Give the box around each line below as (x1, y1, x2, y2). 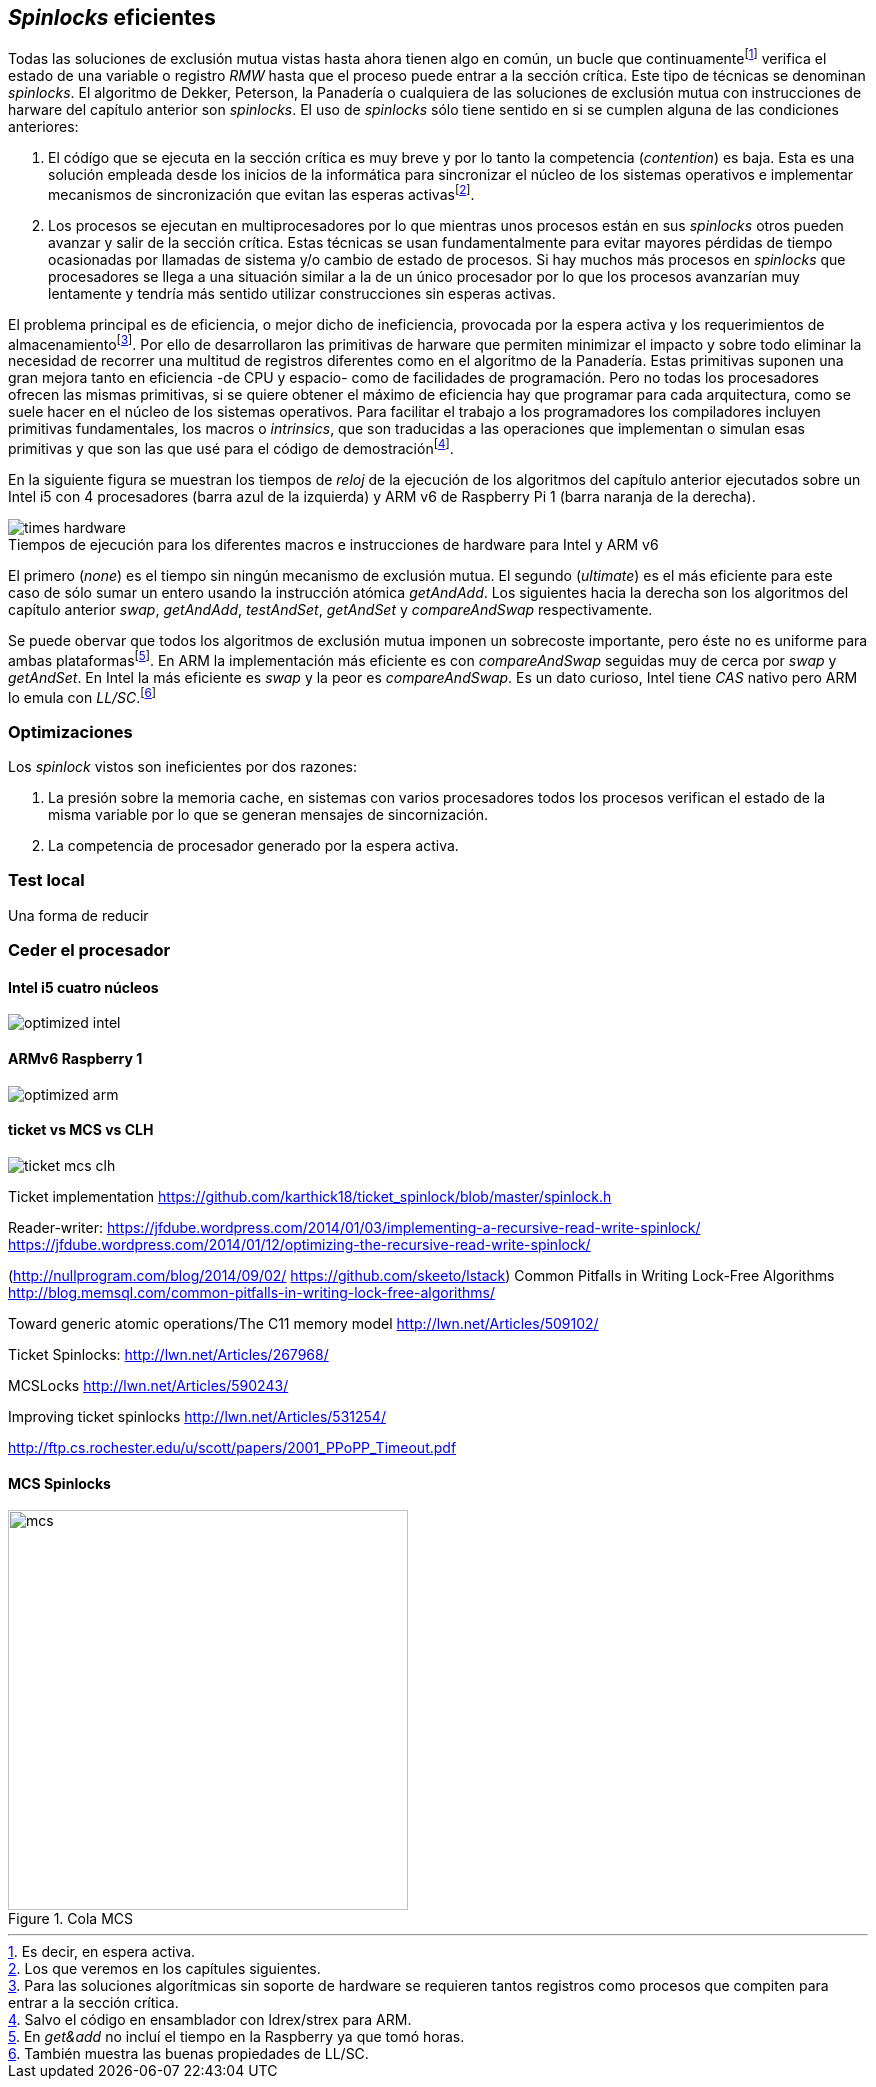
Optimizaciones (8, 721, 133, 742)
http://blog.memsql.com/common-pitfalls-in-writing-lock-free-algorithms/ (8, 1283, 496, 1301)
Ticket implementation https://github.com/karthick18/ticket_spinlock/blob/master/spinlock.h (8, 1187, 612, 1205)
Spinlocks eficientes (8, 5, 216, 30)
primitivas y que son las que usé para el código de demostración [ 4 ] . (8, 437, 454, 458)
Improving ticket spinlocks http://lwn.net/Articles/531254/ (8, 1407, 386, 1425)
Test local (8, 870, 85, 891)
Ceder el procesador (8, 940, 171, 961)
